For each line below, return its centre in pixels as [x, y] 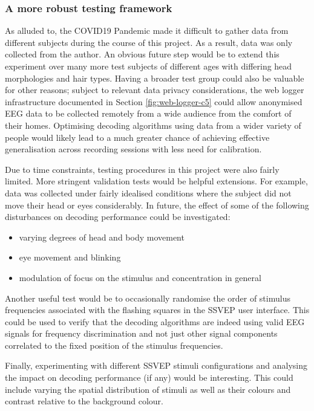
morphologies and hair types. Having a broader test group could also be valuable [155, 78]
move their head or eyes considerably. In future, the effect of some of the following [157, 205]
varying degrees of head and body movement [102, 237]
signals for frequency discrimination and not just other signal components [141, 333]
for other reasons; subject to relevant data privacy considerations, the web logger [155, 90]
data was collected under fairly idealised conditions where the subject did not [148, 193]
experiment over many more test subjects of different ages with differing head [149, 66]
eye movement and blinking [70, 257]
